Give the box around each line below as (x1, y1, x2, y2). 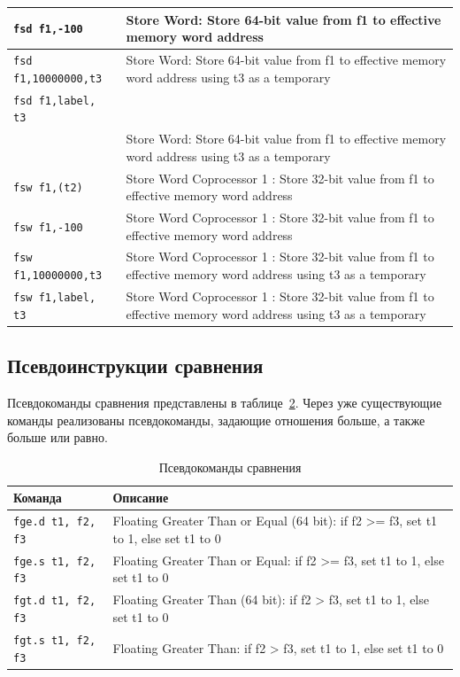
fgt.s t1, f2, (13, 634, 96, 647)
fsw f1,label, (13, 291, 96, 304)
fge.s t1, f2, (13, 555, 96, 568)
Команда (13, 488, 62, 507)
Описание (112, 488, 169, 507)
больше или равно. (7, 428, 108, 447)
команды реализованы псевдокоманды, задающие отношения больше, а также (7, 410, 425, 429)
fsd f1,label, (13, 94, 96, 107)
